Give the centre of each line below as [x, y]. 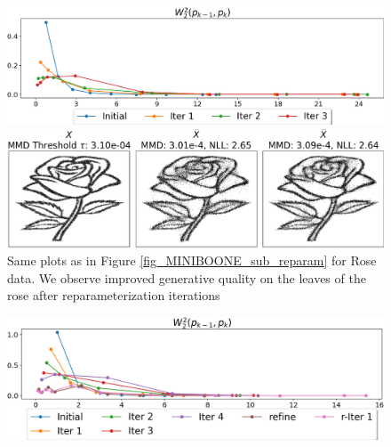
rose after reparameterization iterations [114, 295]
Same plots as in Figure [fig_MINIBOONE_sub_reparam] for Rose [192, 260]
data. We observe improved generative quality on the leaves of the [187, 277]
